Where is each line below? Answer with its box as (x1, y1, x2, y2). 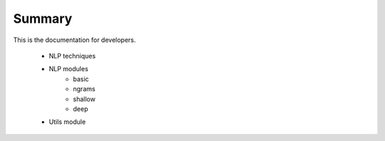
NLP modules (48, 65, 88, 73)
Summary (13, 11, 73, 26)
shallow (73, 95, 96, 103)
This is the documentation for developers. (13, 36, 136, 44)
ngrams (73, 85, 96, 93)
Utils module (48, 117, 86, 126)
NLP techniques (48, 51, 96, 60)
